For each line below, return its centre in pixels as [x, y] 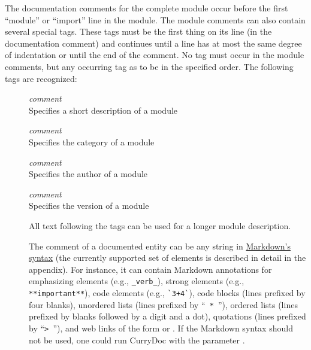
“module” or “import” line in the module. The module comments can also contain [155, 19]
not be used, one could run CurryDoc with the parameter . [137, 340]
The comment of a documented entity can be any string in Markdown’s [160, 246]
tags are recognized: [41, 78]
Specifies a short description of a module [103, 110]
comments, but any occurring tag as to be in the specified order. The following [149, 66]
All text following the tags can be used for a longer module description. [160, 225]
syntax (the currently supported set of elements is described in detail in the [167, 258]
